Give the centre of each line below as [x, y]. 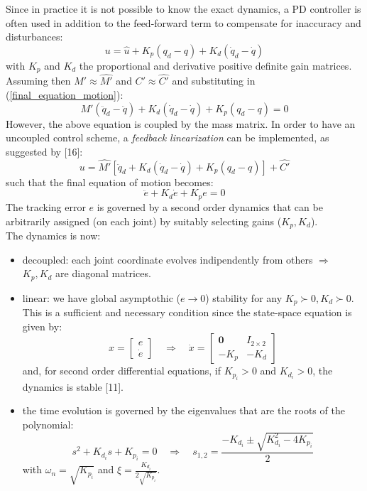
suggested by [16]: [44, 151]
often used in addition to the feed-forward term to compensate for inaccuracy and [183, 22]
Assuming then [38, 81]
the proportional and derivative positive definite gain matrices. [215, 65]
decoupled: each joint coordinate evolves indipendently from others [168, 259]
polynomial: [48, 424]
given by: [42, 326]
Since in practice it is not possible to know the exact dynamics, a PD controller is [183, 9]
